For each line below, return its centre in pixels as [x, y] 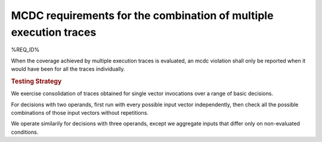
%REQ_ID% [25, 50]
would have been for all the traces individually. [68, 69]
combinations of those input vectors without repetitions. [80, 112]
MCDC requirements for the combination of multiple [142, 15]
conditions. [25, 132]
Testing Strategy [36, 81]
